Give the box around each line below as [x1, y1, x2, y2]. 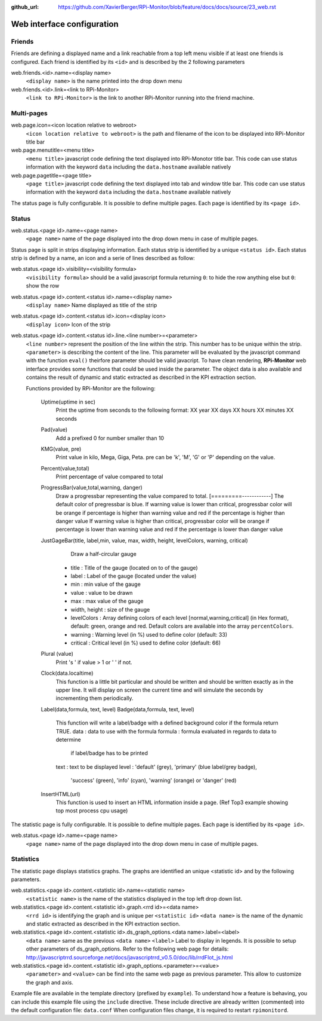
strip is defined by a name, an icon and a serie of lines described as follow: [11, 255, 195, 262]
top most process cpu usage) [55, 807, 128, 814]
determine [55, 736, 81, 743]
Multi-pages [11, 109, 48, 117]
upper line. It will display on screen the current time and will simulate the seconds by [55, 686, 264, 693]
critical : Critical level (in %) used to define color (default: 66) [70, 640, 221, 647]
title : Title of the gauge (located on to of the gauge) [70, 564, 198, 571]
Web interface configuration [11, 19, 119, 29]
